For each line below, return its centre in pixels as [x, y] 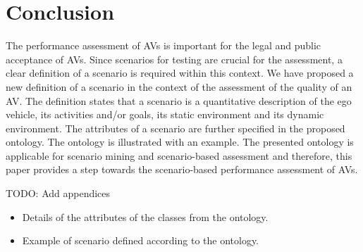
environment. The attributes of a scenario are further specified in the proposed [176, 128]
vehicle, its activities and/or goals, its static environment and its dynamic [165, 114]
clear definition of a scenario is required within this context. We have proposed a [180, 73]
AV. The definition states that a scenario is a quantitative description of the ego [179, 100]
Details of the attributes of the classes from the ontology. [145, 216]
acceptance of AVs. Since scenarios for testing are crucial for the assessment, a [174, 59]
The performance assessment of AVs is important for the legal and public [164, 45]
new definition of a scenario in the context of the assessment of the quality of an [179, 86]
